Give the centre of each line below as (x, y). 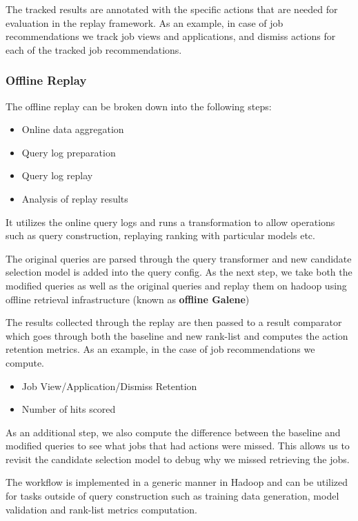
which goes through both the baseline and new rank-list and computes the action (177, 335)
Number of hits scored (69, 409)
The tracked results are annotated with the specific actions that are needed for (172, 9)
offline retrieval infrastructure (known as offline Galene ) (128, 299)
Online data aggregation (73, 129)
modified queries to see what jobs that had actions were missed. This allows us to (178, 446)
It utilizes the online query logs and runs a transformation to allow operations (170, 222)
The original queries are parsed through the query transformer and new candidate (179, 258)
